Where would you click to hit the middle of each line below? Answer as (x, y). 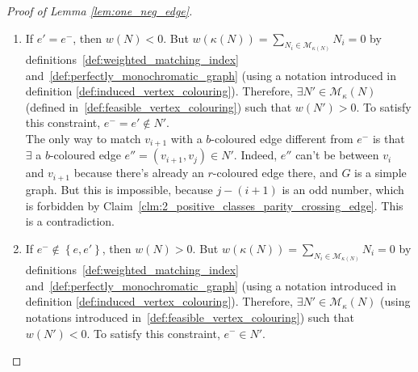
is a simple (380, 173)
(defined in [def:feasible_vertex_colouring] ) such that (159, 106)
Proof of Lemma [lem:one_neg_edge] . (100, 11)
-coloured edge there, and (275, 173)
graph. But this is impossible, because (119, 189)
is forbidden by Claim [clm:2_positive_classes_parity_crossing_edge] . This (214, 205)
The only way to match (83, 139)
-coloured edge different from (282, 139)
